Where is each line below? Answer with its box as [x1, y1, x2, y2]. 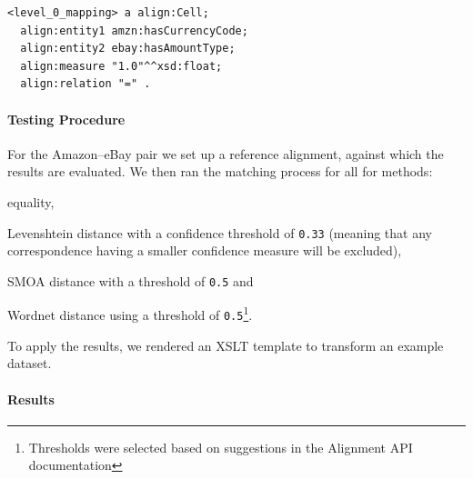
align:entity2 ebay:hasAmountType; [20, 42, 236, 55]
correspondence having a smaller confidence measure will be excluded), [7, 241, 402, 260]
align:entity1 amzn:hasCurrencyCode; [20, 24, 248, 37]
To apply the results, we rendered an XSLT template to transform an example [7, 335, 444, 354]
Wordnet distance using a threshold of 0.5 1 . [7, 303, 253, 324]
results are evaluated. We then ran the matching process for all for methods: [7, 162, 433, 181]
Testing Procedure [7, 109, 126, 128]
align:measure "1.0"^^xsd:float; [20, 59, 223, 73]
